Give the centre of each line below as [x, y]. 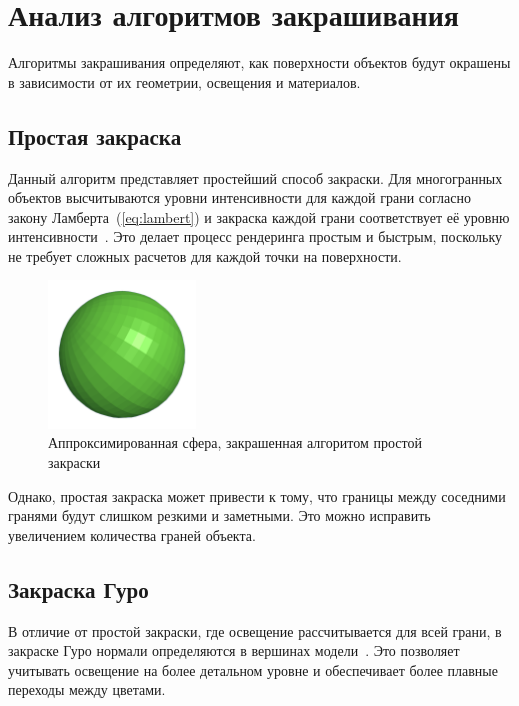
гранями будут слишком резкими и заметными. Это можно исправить [219, 515]
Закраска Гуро [78, 588]
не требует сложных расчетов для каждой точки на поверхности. [205, 255]
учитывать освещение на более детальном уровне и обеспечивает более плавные [253, 669]
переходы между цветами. [87, 689]
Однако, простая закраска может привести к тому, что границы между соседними [257, 495]
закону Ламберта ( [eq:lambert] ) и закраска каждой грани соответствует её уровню [259, 216]
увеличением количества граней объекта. [132, 534]
